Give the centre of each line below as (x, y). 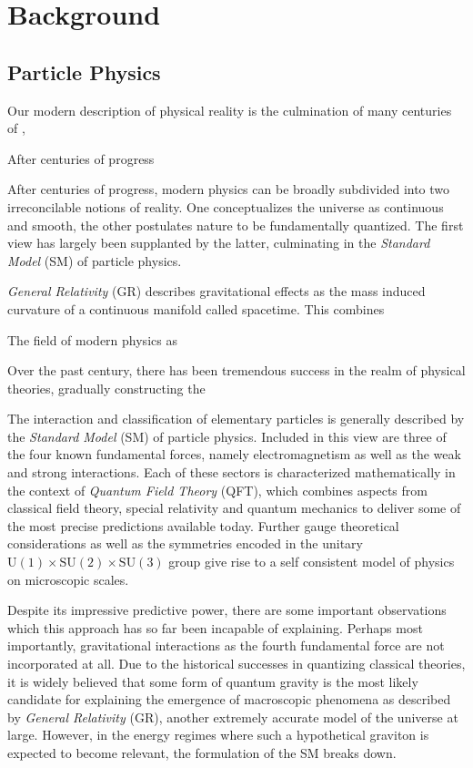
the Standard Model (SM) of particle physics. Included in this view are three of (227, 436)
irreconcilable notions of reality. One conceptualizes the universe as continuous (226, 206)
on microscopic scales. (68, 579)
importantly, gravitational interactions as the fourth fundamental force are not (226, 645)
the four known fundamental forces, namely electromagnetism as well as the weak (234, 454)
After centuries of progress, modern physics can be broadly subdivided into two (229, 189)
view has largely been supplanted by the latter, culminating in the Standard (219, 243)
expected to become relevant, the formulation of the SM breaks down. (202, 752)
